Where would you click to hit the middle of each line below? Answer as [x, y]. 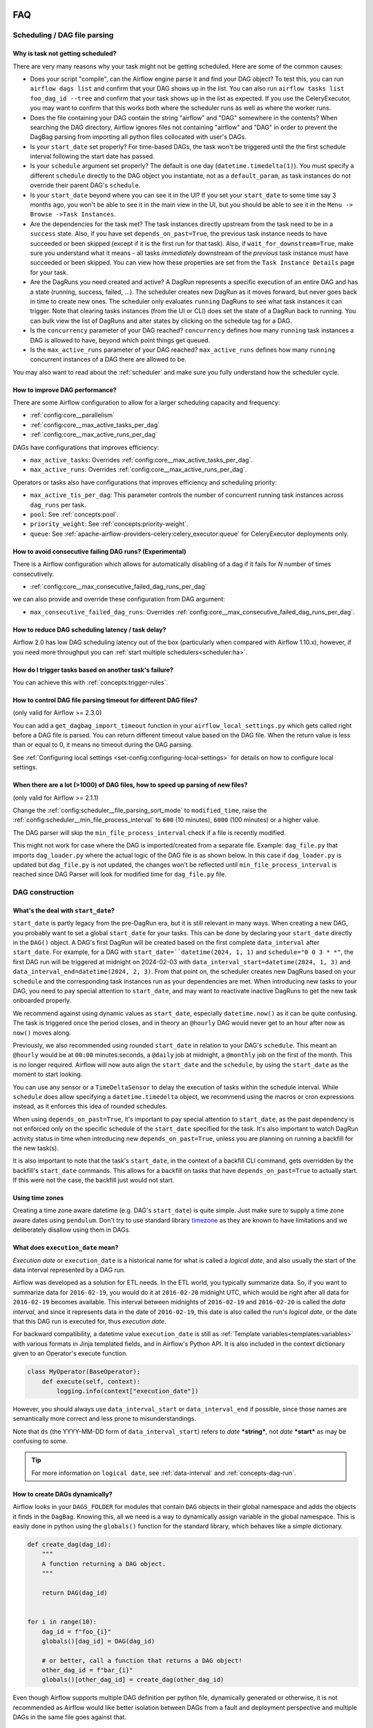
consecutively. [34, 574]
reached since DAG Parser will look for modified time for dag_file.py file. [120, 874]
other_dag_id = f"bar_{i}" [88, 1670]
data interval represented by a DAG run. [69, 1270]
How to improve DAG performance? [65, 390]
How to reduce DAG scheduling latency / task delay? [89, 630]
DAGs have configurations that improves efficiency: [86, 447]
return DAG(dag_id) [75, 1593]
